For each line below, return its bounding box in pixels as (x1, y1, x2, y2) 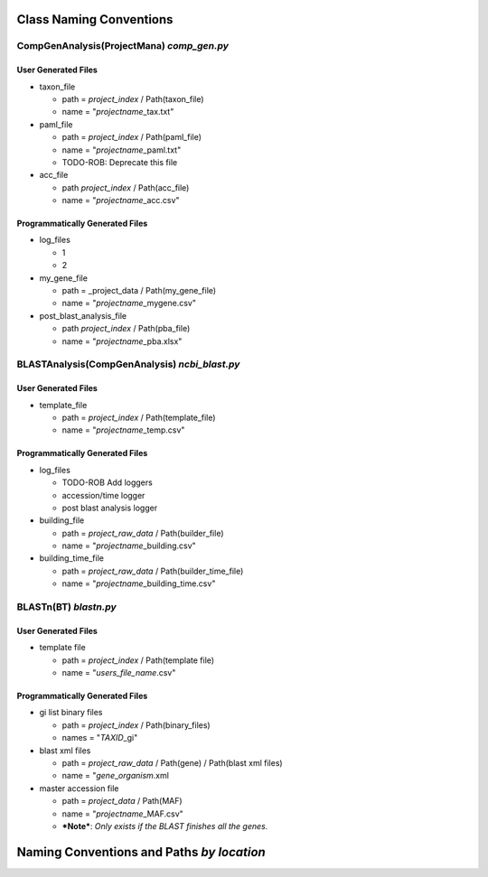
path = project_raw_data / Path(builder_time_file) (61, 565, 244, 576)
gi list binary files (39, 707, 103, 718)
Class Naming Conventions (16, 12, 174, 27)
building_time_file (39, 553, 104, 564)
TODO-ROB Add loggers (61, 477, 153, 488)
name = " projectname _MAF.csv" (61, 808, 184, 819)
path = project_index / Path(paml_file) (61, 132, 202, 143)
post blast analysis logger (61, 502, 158, 513)
